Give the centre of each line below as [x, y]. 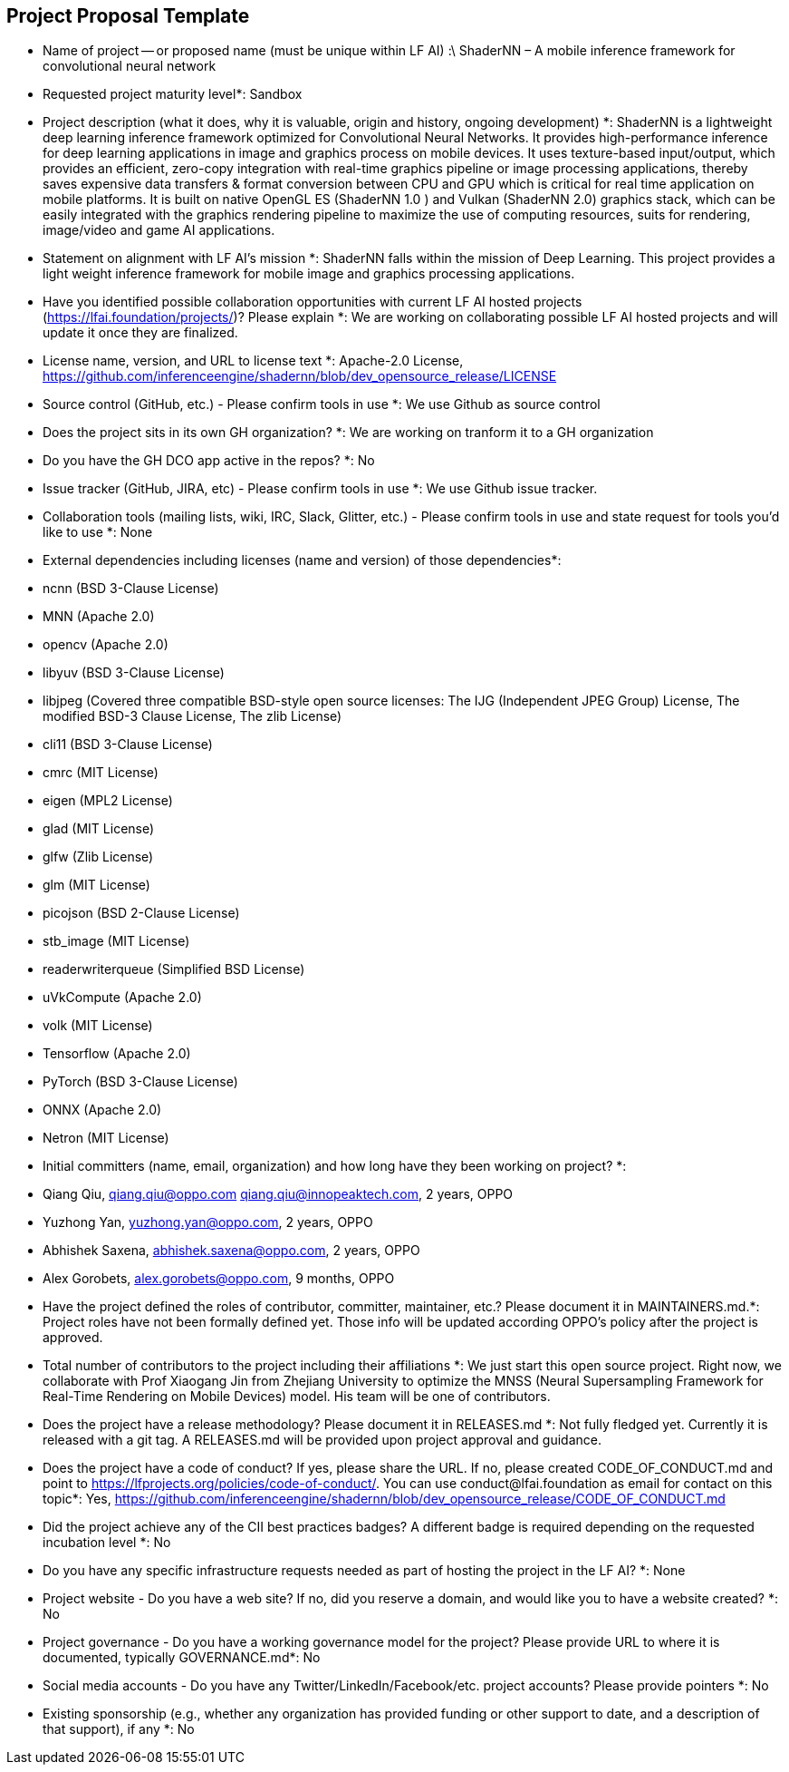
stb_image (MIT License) [116, 941]
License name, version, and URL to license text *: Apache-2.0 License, [253, 361]
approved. [73, 1338]
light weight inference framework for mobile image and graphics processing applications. [309, 274]
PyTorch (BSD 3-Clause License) [140, 1082]
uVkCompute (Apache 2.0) [122, 998]
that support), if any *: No [119, 1729]
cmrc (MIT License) [101, 773]
